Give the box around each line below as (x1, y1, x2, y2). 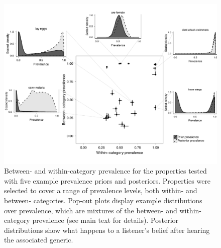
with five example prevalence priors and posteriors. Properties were (4, 175, 211, 186)
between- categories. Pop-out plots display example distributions (4, 195, 202, 205)
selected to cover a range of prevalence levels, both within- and (4, 185, 197, 196)
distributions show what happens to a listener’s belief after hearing (4, 224, 210, 235)
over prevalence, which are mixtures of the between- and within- (4, 205, 201, 215)
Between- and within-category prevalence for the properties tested (4, 166, 207, 176)
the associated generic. (4, 234, 73, 245)
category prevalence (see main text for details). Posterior (4, 215, 179, 225)
